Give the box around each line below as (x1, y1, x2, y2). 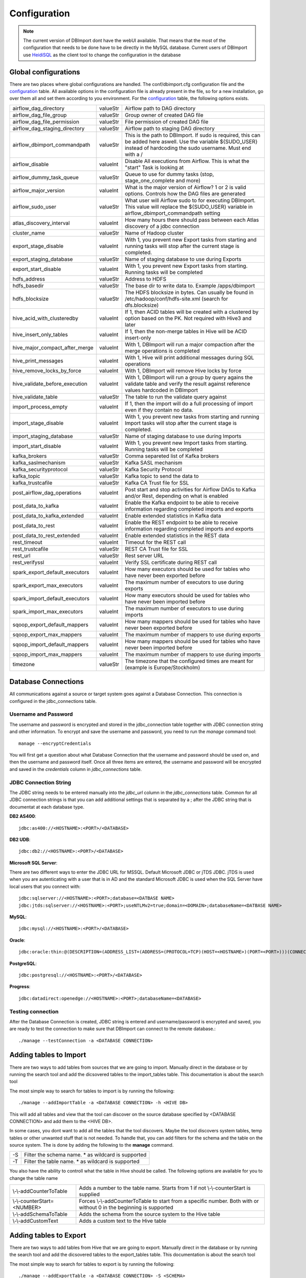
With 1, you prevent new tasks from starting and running (124, 413, 260, 420)
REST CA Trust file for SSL (124, 545, 188, 552)
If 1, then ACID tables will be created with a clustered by (124, 308, 259, 315)
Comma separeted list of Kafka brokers (124, 452, 219, 460)
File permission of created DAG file (124, 118, 209, 125)
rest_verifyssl (12, 559, 44, 566)
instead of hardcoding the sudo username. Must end (124, 144, 251, 151)
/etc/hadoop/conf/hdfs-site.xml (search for (124, 295, 228, 302)
